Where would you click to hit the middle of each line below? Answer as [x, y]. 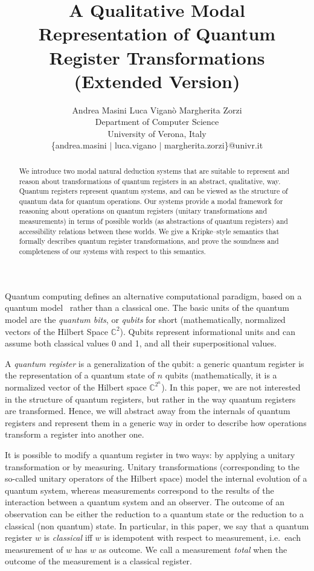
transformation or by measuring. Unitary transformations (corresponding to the [152, 466]
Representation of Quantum [157, 33]
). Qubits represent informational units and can [208, 331]
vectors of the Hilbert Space [56, 331]
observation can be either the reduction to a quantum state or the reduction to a [155, 513]
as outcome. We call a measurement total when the [193, 549]
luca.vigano [135, 145]
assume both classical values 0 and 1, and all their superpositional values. [141, 343]
